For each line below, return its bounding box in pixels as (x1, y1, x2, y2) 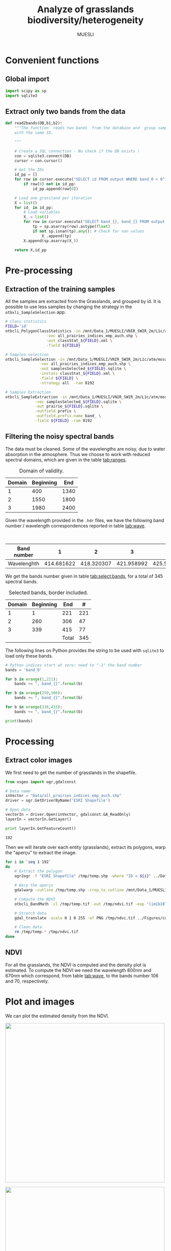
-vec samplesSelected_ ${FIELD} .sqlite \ (35, 399, 122, 404)
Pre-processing (5, 264, 73, 276)
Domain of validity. (19, 467, 64, 474)
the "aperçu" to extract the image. (5, 849, 77, 856)
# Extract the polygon (14, 869, 63, 874)
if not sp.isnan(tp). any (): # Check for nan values (32, 229, 145, 234)
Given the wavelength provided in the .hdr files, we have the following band (5, 517, 164, 523)
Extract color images (5, 756, 73, 765)
